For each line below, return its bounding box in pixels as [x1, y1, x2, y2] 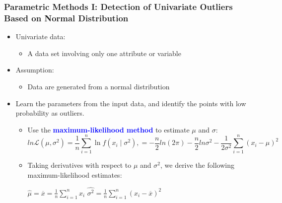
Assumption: [15, 65, 54, 75]
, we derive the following [160, 160, 234, 170]
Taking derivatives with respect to [27, 160, 132, 170]
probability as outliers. [15, 108, 84, 118]
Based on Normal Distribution [4, 11, 129, 24]
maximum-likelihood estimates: [27, 170, 122, 180]
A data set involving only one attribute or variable [27, 48, 181, 58]
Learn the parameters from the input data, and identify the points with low [15, 98, 246, 108]
